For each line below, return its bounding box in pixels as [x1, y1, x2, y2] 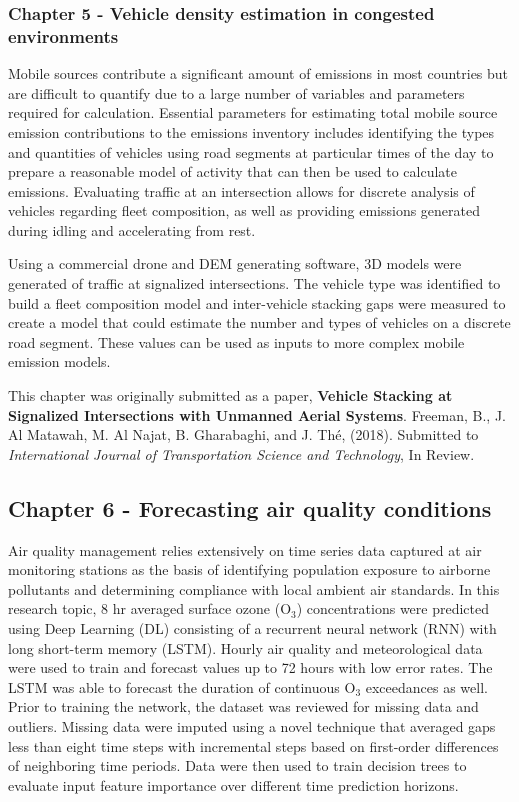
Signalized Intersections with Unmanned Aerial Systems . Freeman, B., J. [8, 404, 506, 425]
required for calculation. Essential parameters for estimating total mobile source [8, 102, 498, 123]
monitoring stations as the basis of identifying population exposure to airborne [8, 559, 491, 580]
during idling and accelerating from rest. [8, 219, 256, 240]
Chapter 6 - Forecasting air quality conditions [8, 492, 492, 523]
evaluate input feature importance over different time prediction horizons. [8, 774, 459, 795]
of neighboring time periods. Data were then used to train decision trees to [8, 755, 467, 776]
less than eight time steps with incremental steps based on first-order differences [8, 735, 499, 756]
